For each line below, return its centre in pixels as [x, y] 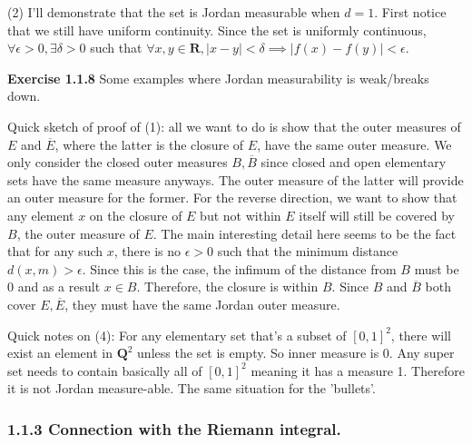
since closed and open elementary [354, 162]
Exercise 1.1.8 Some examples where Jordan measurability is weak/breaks [218, 78]
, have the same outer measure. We [354, 144]
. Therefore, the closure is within [227, 287]
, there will [421, 335]
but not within [241, 215]
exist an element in [60, 353]
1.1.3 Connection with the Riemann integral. [174, 428]
